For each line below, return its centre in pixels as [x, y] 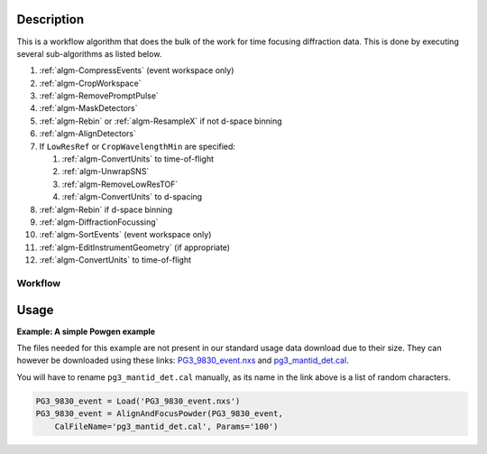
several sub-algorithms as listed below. [89, 53]
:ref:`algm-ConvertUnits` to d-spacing [132, 197]
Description [51, 19]
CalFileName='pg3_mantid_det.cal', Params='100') [166, 426]
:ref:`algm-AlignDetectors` [88, 134]
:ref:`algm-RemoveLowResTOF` [120, 184]
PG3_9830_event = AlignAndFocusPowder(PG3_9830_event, [159, 414]
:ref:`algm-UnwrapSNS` [106, 171]
